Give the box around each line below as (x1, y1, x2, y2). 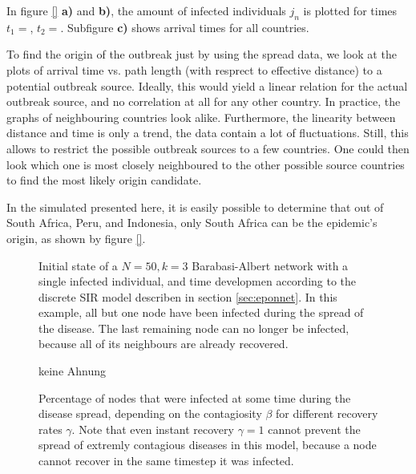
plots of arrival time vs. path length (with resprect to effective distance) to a (6, 61, 382, 78)
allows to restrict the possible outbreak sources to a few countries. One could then (6, 140, 410, 156)
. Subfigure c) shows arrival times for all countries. (60, 18, 309, 35)
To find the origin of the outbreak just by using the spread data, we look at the (6, 46, 397, 63)
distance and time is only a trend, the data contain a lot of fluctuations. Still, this (6, 124, 409, 141)
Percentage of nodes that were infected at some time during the (38, 389, 351, 406)
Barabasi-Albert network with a (192, 257, 349, 273)
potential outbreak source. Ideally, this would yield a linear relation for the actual (6, 77, 408, 94)
